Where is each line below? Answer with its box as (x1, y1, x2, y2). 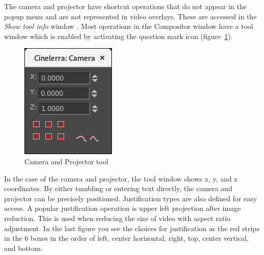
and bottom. (4, 242, 43, 253)
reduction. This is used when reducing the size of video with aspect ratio (4, 212, 230, 223)
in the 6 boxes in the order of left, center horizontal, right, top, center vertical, (4, 233, 249, 243)
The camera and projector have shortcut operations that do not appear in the (4, 1, 247, 11)
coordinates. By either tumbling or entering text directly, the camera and (4, 183, 232, 194)
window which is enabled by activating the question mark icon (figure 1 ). (4, 30, 233, 41)
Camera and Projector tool (24, 156, 108, 166)
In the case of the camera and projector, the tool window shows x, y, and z (4, 173, 238, 184)
